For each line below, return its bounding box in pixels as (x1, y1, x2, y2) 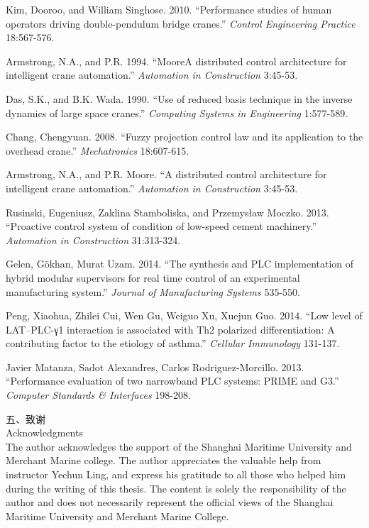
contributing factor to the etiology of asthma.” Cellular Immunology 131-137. (6, 336, 340, 351)
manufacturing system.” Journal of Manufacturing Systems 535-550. (6, 284, 300, 299)
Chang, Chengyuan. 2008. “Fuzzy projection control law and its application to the (6, 129, 363, 144)
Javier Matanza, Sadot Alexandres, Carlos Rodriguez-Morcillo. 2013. (6, 359, 304, 374)
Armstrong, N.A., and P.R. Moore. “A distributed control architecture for (6, 167, 327, 182)
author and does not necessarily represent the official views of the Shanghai (6, 495, 334, 510)
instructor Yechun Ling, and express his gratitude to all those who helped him (6, 467, 346, 482)
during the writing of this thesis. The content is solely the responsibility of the (6, 480, 346, 495)
